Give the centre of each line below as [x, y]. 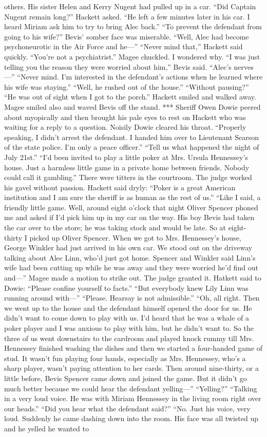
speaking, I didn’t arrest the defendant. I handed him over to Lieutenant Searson [132, 137]
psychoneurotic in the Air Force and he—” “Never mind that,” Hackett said [123, 46]
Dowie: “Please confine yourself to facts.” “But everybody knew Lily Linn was [126, 287]
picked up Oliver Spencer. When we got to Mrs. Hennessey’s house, [135, 237]
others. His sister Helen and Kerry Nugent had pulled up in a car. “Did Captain [130, 6]
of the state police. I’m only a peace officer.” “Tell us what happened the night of [132, 147]
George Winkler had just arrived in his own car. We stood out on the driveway [128, 247]
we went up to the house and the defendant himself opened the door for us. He [128, 307]
